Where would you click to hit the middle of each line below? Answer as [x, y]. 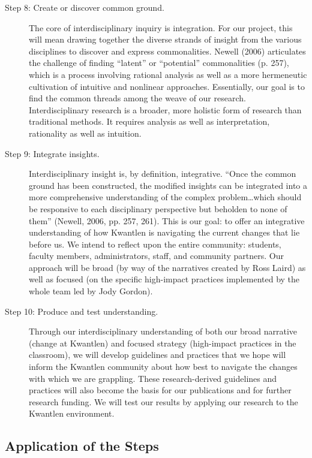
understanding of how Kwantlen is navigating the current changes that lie [164, 232]
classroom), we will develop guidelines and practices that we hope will [157, 355]
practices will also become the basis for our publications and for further [160, 390]
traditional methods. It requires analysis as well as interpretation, [149, 121]
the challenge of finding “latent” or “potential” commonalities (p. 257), [159, 63]
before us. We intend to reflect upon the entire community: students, [155, 244]
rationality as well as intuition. [85, 133]
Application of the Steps [82, 446]
